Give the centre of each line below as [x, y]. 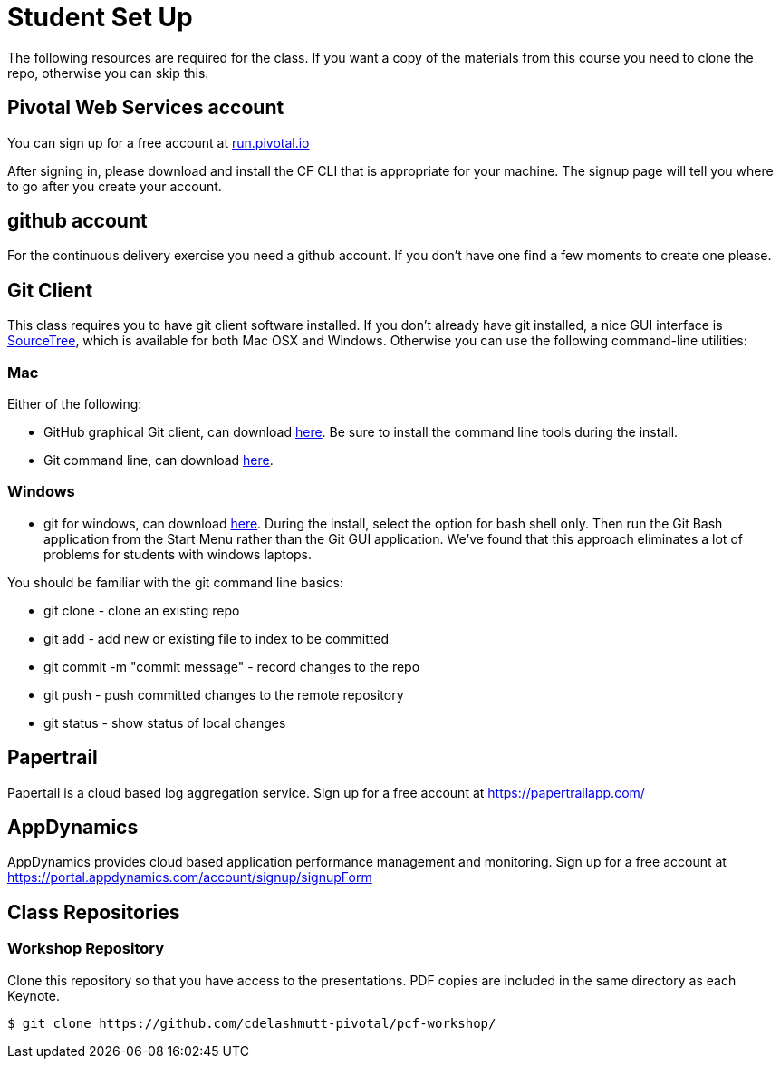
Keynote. [34, 995]
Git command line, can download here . [159, 460]
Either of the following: [75, 404]
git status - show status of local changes [165, 722]
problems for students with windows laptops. [178, 554]
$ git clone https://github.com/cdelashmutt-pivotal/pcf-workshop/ [252, 1023]
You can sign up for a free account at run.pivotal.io [159, 142]
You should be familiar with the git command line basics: [175, 582]
